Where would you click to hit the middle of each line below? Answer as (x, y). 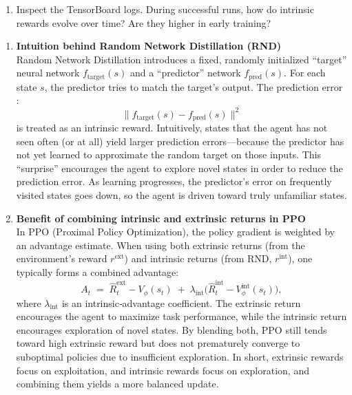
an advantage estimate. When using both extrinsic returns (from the (161, 245)
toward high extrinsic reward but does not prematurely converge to (158, 343)
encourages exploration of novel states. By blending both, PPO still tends (172, 329)
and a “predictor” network (185, 73)
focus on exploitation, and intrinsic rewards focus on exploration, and (163, 370)
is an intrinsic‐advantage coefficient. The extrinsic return (181, 302)
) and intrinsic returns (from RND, (198, 258)
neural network (48, 73)
